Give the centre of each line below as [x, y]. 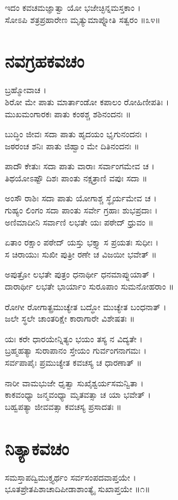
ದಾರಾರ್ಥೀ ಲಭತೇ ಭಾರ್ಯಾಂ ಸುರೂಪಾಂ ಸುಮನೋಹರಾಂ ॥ [90, 286]
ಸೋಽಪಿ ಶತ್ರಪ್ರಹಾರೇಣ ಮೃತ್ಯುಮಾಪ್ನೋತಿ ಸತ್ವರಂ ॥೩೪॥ [83, 19]
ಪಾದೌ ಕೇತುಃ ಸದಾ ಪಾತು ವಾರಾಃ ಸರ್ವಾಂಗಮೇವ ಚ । [80, 166]
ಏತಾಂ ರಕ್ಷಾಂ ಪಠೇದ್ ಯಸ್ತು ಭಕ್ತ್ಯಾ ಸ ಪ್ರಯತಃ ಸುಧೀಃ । [82, 242]
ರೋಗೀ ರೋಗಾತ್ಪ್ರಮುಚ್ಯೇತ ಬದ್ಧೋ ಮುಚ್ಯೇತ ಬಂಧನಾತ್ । [86, 306]
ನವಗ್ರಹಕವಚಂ [45, 61]
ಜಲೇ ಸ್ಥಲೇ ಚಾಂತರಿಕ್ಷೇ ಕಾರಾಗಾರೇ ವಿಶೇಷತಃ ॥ [70, 318]
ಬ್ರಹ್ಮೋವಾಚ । [26, 90]
